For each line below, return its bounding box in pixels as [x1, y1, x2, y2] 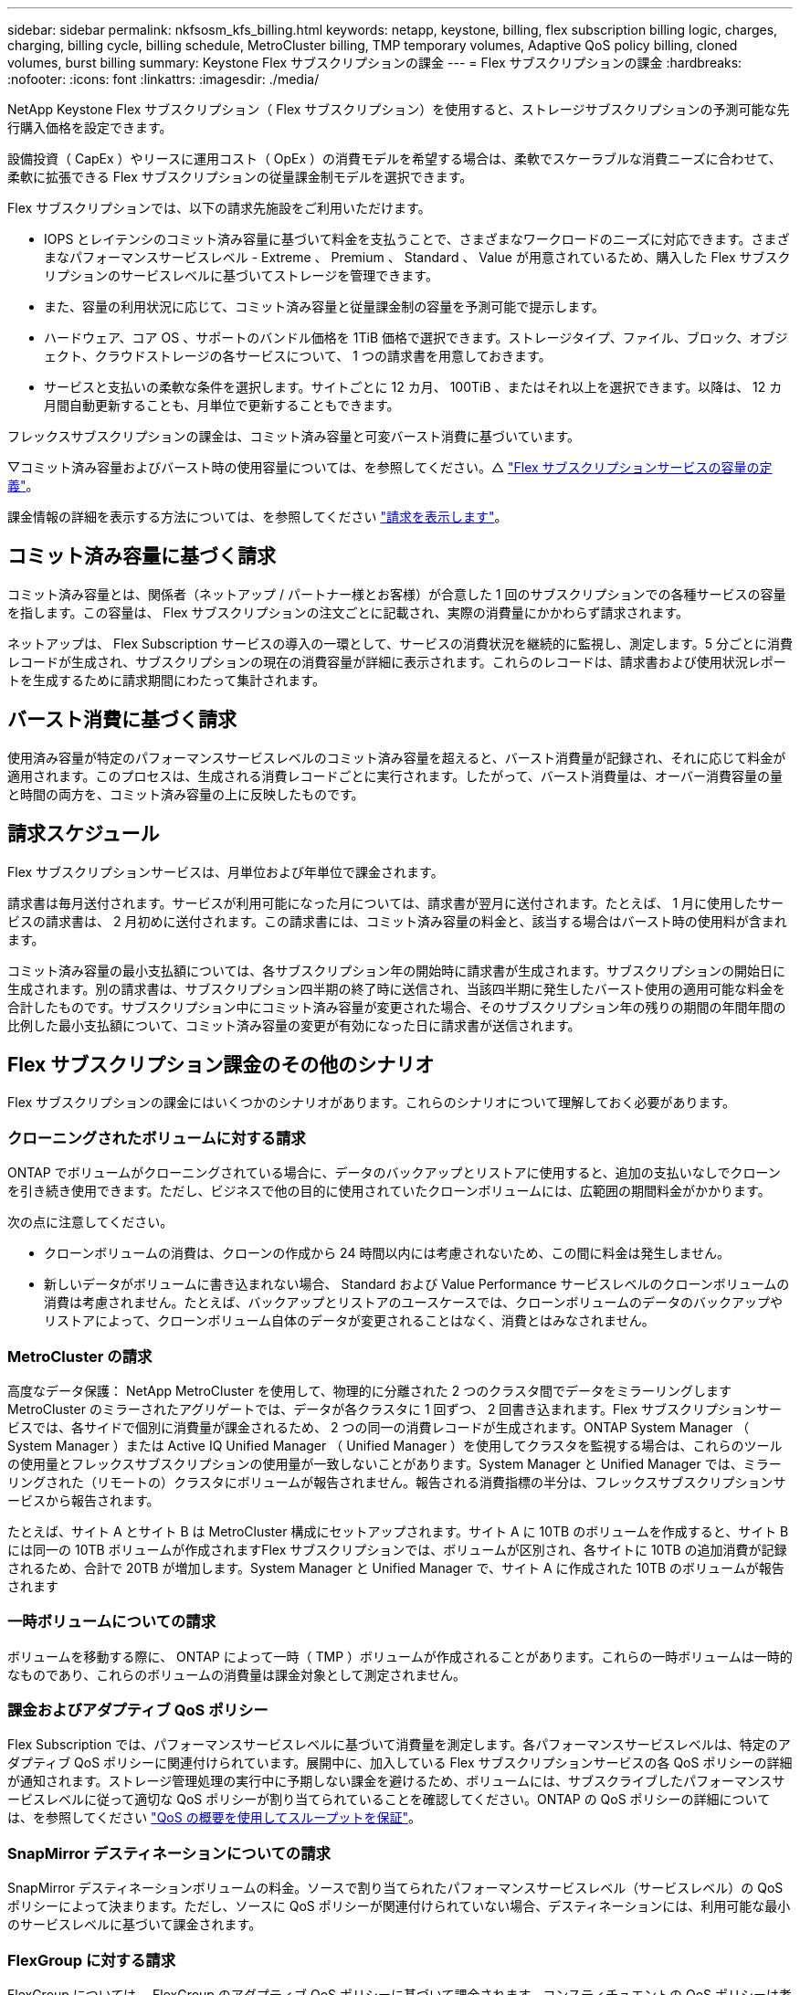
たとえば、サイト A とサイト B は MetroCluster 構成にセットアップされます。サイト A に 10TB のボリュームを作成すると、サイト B [7, 1523, 789, 1539]
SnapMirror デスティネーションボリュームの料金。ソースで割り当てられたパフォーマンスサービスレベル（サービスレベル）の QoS [7, 1880, 784, 1896]
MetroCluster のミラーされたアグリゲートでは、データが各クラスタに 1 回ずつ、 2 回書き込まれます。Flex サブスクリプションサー [7, 1400, 783, 1417]
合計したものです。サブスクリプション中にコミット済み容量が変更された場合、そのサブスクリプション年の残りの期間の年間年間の [7, 998, 786, 1015]
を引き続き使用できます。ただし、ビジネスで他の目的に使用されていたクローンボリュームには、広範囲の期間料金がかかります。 [7, 1183, 771, 1199]
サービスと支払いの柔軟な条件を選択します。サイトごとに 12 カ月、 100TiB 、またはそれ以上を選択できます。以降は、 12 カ [44, 379, 783, 395]
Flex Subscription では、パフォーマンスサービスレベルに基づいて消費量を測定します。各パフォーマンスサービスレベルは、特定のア [7, 1736, 791, 1753]
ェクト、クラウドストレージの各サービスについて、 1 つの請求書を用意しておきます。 [44, 348, 552, 364]
